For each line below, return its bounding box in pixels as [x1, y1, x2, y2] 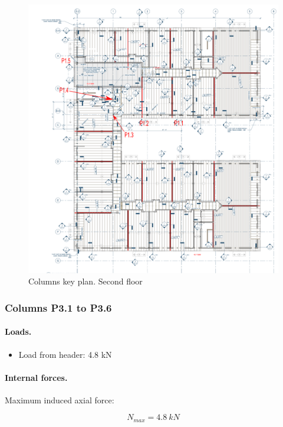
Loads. [5, 325, 32, 338]
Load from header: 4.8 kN [18, 348, 112, 360]
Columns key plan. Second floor [28, 275, 143, 287]
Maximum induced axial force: [5, 393, 114, 406]
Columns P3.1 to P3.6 [5, 300, 112, 315]
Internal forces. [5, 371, 68, 383]
